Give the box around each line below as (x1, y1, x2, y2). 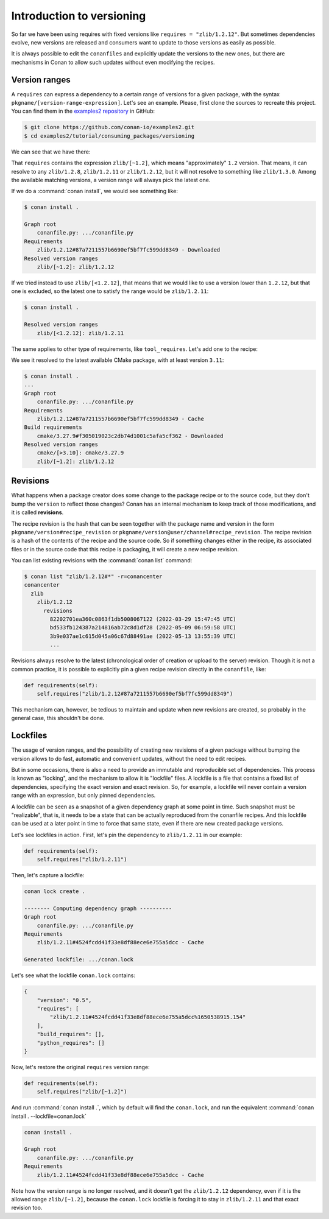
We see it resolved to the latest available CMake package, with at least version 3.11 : (11, 356, 224, 364)
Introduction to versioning (11, 9, 146, 23)
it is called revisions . (11, 509, 64, 516)
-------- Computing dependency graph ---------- (24, 905, 172, 912)
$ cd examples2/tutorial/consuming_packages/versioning (24, 132, 195, 140)
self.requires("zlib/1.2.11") (37, 856, 127, 863)
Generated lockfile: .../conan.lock (24, 956, 134, 963)
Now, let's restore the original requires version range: (11, 1063, 150, 1070)
